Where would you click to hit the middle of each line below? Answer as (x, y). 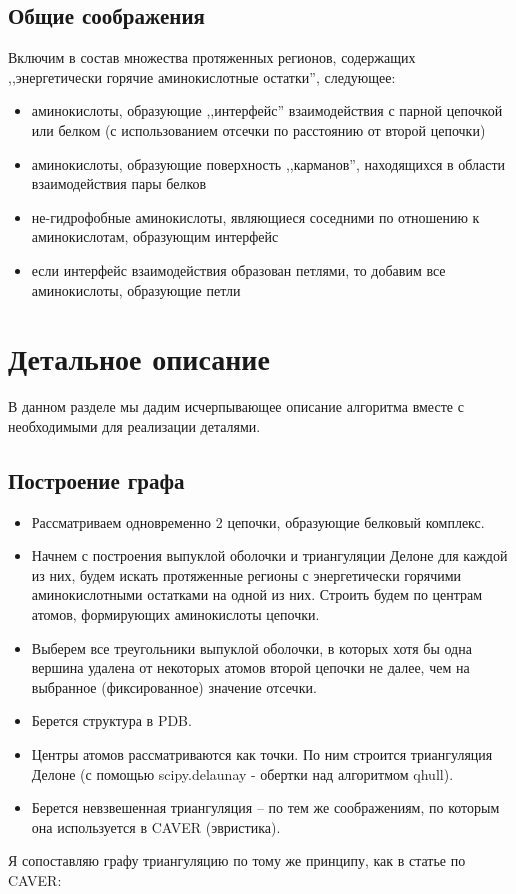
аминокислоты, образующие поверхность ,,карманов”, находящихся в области (268, 163)
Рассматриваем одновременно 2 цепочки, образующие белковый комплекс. (258, 521)
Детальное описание (139, 358)
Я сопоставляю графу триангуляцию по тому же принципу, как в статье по (237, 860)
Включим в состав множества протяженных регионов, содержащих (212, 57)
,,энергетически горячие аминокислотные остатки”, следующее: (202, 76)
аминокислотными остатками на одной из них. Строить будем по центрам (257, 594)
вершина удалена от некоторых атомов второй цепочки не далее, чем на (250, 667)
